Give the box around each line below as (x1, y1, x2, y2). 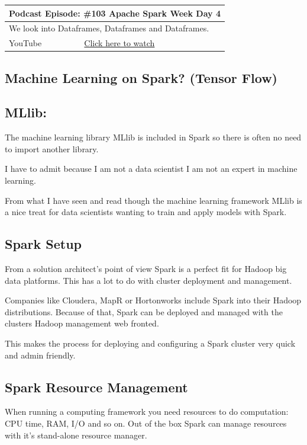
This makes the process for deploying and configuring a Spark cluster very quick (5, 337, 296, 349)
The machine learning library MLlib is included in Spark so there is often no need (5, 131, 302, 143)
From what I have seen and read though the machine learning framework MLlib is (5, 194, 302, 206)
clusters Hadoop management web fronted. (5, 317, 159, 329)
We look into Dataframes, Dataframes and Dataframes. (9, 22, 209, 34)
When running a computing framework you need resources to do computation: (5, 405, 289, 418)
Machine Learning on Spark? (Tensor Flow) (5, 68, 277, 87)
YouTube (9, 37, 42, 49)
